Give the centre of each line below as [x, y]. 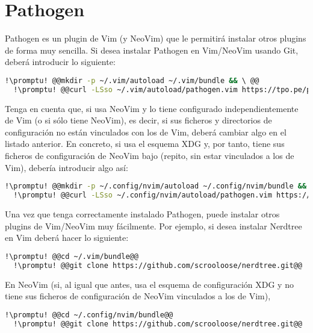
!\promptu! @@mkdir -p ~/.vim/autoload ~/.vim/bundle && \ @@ [132, 80]
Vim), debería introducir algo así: [67, 167]
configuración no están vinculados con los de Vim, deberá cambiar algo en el [146, 132]
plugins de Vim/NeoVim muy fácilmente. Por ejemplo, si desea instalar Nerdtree [153, 226]
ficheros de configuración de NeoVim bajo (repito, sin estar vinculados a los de [150, 156]
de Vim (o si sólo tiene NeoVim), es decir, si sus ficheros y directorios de [138, 120]
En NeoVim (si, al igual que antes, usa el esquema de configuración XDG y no [149, 284]
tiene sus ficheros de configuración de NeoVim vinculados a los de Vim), [138, 296]
